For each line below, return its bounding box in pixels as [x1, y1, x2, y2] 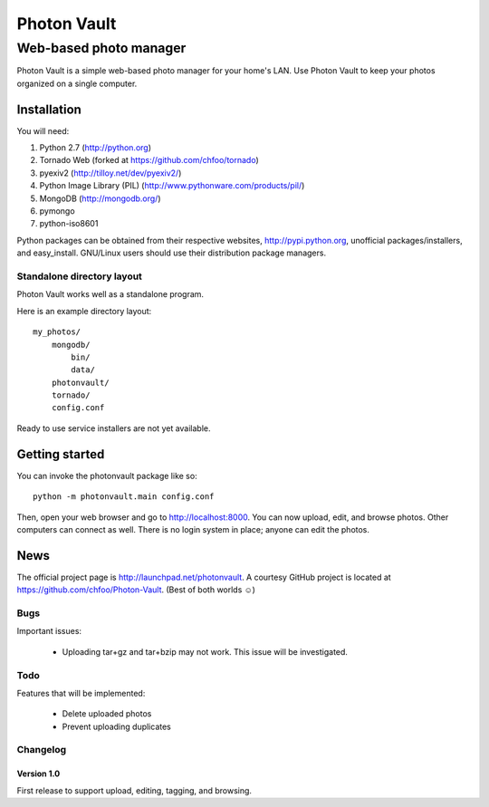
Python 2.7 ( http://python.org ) [39, 142, 152, 153]
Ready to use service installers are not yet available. [16, 422, 212, 434]
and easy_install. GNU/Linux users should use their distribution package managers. [16, 247, 326, 258]
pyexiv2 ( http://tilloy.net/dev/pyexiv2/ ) [39, 168, 182, 178]
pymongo [39, 206, 76, 216]
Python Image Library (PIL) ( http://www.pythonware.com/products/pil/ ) [39, 180, 305, 191]
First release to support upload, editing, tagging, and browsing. [16, 784, 253, 796]
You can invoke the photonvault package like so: [16, 470, 198, 481]
